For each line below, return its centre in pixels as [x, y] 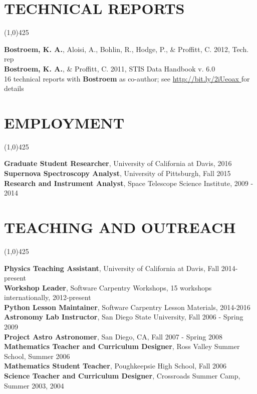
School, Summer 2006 [37, 356]
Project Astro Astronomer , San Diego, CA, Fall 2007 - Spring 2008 [113, 336]
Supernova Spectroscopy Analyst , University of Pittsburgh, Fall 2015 [117, 173]
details [14, 88]
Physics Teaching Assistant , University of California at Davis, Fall [112, 268]
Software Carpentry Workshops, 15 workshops [141, 287]
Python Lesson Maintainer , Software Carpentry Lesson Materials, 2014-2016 [127, 307]
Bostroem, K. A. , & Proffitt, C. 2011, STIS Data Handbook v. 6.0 [110, 68]
